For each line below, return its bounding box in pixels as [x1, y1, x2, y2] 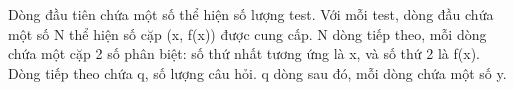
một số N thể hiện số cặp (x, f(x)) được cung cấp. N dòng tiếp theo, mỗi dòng [8, 23, 487, 44]
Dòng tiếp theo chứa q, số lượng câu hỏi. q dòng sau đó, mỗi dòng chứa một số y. [8, 62, 507, 83]
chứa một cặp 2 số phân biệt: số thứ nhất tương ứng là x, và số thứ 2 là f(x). [8, 43, 480, 64]
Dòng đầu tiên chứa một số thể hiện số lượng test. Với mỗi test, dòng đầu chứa [8, 4, 494, 24]
